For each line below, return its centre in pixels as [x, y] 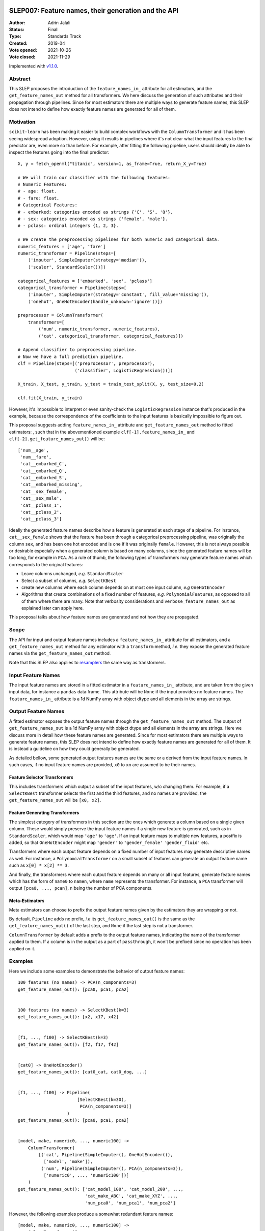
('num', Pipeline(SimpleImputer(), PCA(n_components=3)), [112, 1168]
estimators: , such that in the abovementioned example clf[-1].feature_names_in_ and [102, 432]
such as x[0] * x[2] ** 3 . [39, 865]
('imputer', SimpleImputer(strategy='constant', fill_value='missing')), [119, 295]
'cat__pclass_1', [41, 505]
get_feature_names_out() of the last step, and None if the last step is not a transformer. [101, 926]
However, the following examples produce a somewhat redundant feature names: [91, 1214]
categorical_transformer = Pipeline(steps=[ [72, 288]
